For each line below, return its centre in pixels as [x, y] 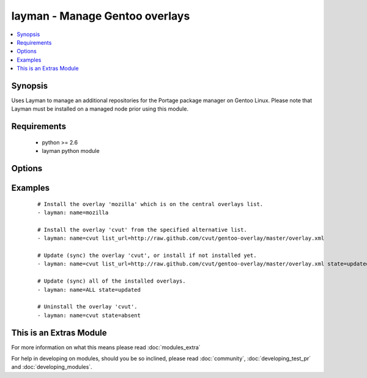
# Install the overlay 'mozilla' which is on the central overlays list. [150, 204]
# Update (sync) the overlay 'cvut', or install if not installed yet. [147, 255]
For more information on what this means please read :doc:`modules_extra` [106, 347]
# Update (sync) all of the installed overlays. [112, 281]
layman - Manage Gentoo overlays [101, 16]
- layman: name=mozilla [73, 213]
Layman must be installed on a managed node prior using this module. [100, 109]
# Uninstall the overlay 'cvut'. [87, 307]
